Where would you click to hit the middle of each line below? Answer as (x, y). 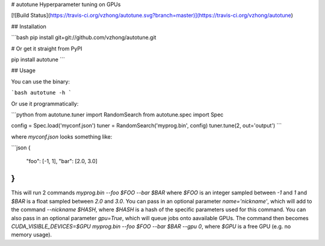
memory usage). (32, 235)
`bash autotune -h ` (42, 93)
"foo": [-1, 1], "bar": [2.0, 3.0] (62, 161)
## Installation (29, 26)
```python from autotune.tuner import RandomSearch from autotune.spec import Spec (117, 115)
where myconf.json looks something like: (62, 136)
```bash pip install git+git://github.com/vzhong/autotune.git (84, 37)
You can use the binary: (41, 82)
